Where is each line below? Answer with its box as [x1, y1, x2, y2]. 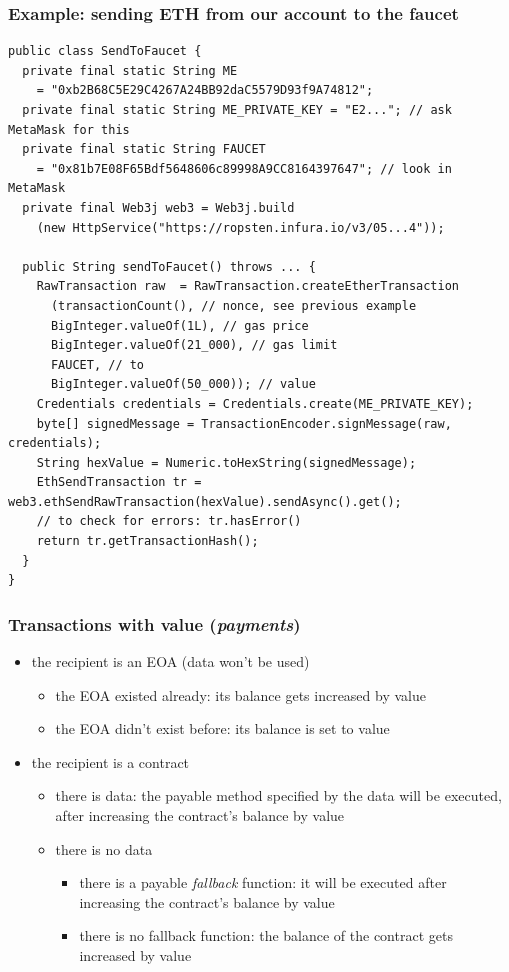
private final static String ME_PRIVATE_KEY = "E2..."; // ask [22, 103, 452, 117]
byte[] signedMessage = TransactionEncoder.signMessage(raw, [36, 416, 452, 431]
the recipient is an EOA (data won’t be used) [31, 651, 310, 672]
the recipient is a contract [31, 751, 190, 772]
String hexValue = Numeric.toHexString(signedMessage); [36, 455, 417, 470]
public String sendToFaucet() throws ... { [22, 259, 316, 274]
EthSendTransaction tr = [36, 475, 202, 490]
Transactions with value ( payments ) [8, 611, 301, 636]
